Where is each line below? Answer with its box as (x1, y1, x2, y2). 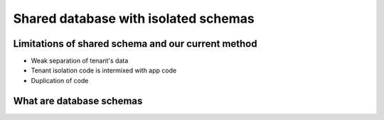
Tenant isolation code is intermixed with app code (31, 66, 177, 75)
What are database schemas (13, 94, 143, 107)
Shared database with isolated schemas (13, 11, 255, 26)
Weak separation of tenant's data (31, 57, 129, 65)
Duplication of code (31, 76, 89, 84)
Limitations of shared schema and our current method (13, 38, 257, 50)
